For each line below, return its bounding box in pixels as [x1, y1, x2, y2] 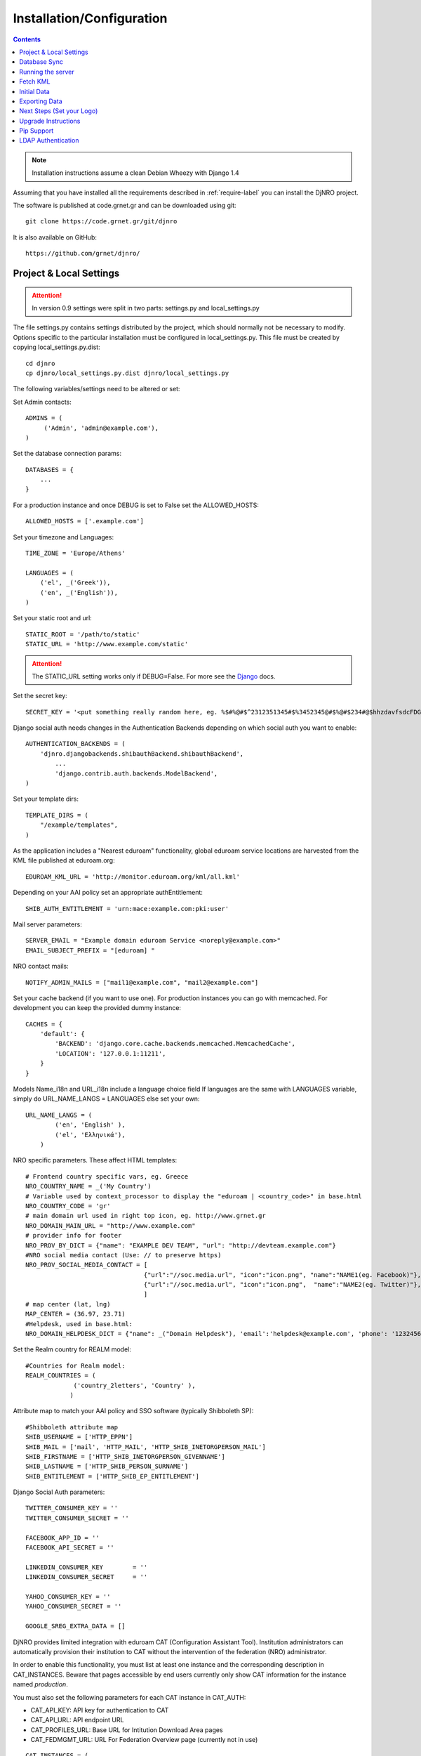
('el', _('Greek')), [39, 579, 111, 587]
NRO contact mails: [13, 962, 69, 971]
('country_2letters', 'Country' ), [73, 1381, 196, 1389]
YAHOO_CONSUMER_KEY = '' [25, 1593, 111, 1601]
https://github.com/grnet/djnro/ [25, 249, 140, 258]
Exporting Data [19, 97, 62, 105]
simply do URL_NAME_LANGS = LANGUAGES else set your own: [13, 1094, 200, 1103]
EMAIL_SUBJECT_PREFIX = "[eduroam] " [25, 946, 156, 955]
